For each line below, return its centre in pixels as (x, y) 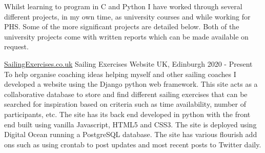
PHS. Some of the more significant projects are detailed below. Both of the (122, 26)
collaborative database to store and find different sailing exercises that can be (126, 94)
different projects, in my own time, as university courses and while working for (127, 16)
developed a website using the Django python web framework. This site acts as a (131, 84)
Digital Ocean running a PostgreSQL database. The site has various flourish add (131, 134)
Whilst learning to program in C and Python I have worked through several (123, 6)
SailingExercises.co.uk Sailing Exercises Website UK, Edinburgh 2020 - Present (128, 63)
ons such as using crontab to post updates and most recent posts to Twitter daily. (133, 144)
